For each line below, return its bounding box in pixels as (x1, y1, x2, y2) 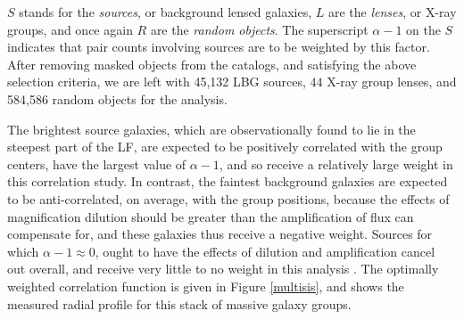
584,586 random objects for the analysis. (7, 89, 228, 108)
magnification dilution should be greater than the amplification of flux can (7, 207, 414, 225)
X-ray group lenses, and (327, 72, 457, 91)
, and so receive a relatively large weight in (219, 154, 453, 173)
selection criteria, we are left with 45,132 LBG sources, (7, 72, 306, 91)
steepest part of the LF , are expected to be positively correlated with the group (7, 137, 443, 156)
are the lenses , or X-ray (327, 3, 457, 20)
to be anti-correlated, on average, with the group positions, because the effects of (7, 189, 450, 208)
